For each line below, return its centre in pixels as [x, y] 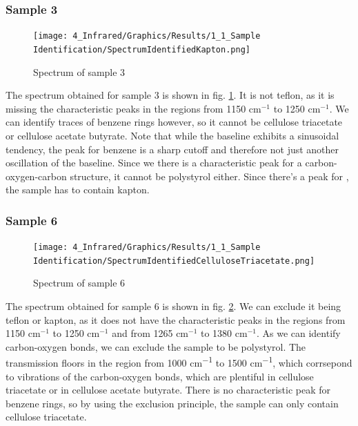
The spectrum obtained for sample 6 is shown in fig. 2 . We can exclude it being [173, 306]
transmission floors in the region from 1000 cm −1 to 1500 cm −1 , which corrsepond [179, 362]
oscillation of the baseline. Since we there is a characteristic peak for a [154, 163]
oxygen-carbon [36, 176]
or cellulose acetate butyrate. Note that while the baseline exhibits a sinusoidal [172, 135]
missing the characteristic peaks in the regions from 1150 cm [133, 108]
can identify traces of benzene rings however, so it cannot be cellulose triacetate [174, 122]
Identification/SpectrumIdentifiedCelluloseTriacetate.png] [174, 261]
